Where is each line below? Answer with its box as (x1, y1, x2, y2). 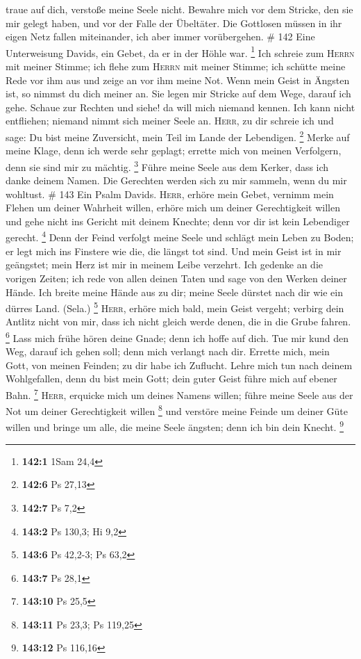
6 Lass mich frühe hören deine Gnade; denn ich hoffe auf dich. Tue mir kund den (6, 328, 349, 345)
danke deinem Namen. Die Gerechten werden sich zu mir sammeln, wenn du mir (6, 173, 347, 188)
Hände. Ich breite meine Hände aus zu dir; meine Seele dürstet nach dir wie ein (6, 284, 343, 299)
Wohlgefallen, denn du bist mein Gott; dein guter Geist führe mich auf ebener (6, 371, 337, 386)
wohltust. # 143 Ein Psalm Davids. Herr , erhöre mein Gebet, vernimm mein (6, 186, 334, 201)
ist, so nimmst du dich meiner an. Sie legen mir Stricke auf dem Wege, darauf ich (6, 86, 351, 101)
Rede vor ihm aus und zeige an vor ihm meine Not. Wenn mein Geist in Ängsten (6, 72, 350, 87)
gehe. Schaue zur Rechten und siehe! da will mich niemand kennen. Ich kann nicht (6, 99, 355, 114)
